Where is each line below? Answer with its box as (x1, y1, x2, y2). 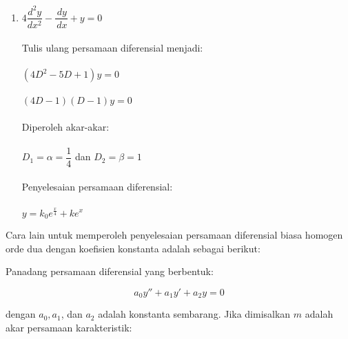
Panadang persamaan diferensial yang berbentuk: (6, 264, 214, 278)
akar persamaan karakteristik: (6, 320, 132, 334)
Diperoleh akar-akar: (21, 119, 110, 133)
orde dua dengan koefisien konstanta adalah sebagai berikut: (6, 241, 260, 255)
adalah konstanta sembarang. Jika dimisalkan (98, 307, 291, 321)
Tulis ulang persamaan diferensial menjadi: (21, 41, 203, 55)
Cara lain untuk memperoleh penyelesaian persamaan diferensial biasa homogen (6, 227, 343, 241)
